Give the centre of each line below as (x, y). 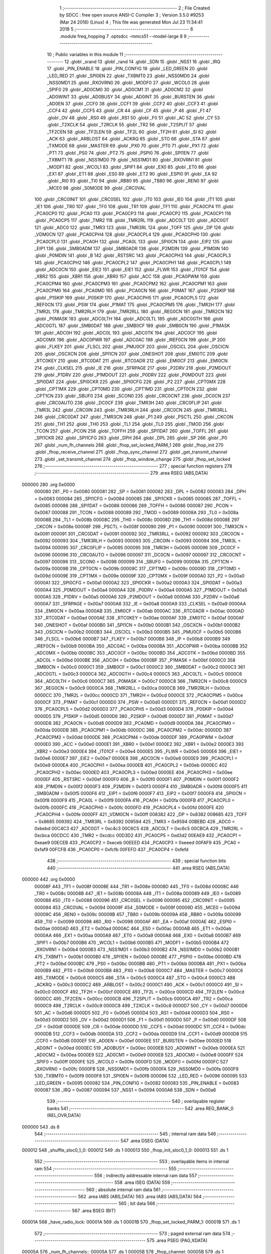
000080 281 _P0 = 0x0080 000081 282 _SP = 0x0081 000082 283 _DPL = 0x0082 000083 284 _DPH (140, 492)
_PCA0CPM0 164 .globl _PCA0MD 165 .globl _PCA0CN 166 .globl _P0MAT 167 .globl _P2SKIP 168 (135, 290)
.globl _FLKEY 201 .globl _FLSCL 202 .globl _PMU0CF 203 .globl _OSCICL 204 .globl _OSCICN (132, 347)
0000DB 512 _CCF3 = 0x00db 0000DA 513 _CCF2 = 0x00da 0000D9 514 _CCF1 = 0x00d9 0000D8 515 (141, 1034)
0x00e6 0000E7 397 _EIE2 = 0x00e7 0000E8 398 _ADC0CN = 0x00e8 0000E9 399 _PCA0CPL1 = (136, 758)
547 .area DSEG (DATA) (145, 1141)
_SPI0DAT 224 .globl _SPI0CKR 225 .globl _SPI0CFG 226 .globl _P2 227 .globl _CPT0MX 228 (130, 382)
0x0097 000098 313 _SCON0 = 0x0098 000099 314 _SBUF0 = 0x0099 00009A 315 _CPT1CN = (134, 562)
